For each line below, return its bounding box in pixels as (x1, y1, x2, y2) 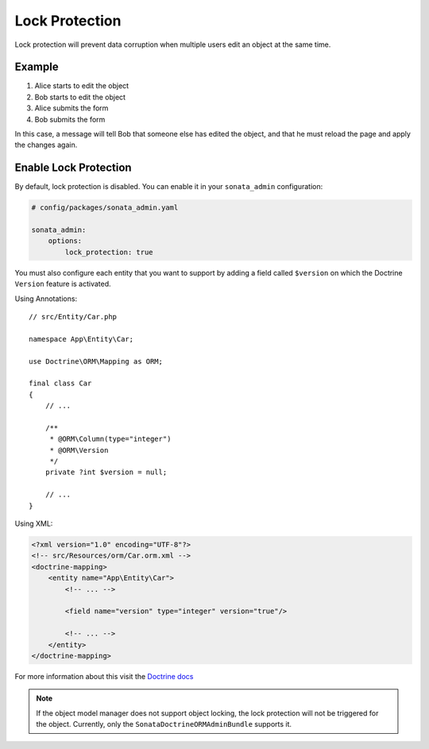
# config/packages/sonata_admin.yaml (31, 203, 179, 212)
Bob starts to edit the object (34, 92, 126, 102)
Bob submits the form (34, 114, 106, 124)
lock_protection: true (64, 247, 154, 257)
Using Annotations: (14, 294, 78, 303)
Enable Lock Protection (14, 161, 132, 175)
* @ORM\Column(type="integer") (49, 434, 172, 444)
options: (48, 237, 83, 245)
